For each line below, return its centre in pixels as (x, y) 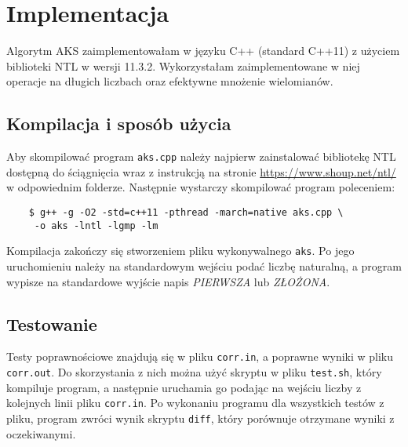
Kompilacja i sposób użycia (119, 124)
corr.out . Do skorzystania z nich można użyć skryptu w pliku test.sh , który (194, 371)
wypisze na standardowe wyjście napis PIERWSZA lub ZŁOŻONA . (168, 281)
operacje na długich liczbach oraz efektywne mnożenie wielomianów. (170, 81)
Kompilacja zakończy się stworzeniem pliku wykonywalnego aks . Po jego (180, 251)
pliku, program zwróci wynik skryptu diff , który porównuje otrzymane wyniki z (200, 418)
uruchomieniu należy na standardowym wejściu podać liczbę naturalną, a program (204, 265)
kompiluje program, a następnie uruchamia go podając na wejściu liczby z (184, 387)
